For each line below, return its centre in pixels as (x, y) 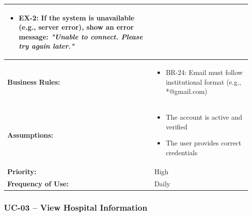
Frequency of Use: (38, 183)
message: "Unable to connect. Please (81, 36)
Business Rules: (34, 81)
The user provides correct (204, 143)
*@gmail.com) (187, 91)
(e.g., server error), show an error (76, 27)
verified (177, 126)
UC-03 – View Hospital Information (76, 207)
